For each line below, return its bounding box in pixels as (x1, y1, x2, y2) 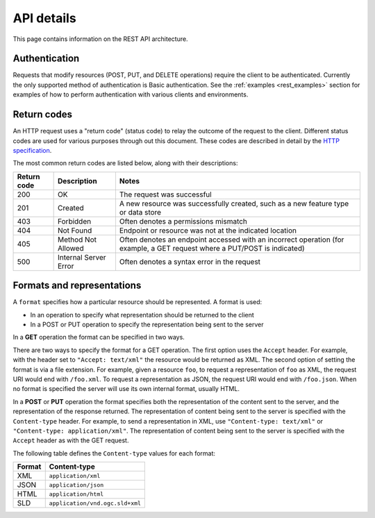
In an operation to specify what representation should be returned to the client (30, 310, 255, 319)
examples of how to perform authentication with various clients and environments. (12, 90, 249, 99)
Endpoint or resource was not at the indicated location (119, 226, 297, 235)
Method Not (57, 235, 97, 244)
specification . (12, 146, 52, 154)
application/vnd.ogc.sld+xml (49, 499, 142, 507)
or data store (119, 207, 162, 217)
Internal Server (57, 252, 107, 262)
